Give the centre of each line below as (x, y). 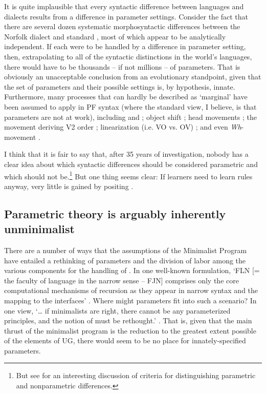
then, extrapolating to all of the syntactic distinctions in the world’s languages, (128, 56)
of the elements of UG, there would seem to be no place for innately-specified (125, 340)
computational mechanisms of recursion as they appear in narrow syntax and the (131, 290)
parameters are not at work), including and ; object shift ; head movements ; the (130, 117)
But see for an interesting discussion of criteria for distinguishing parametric (136, 375)
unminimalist (39, 229)
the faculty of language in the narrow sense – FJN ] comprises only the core (121, 280)
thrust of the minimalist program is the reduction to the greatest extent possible (130, 330)
